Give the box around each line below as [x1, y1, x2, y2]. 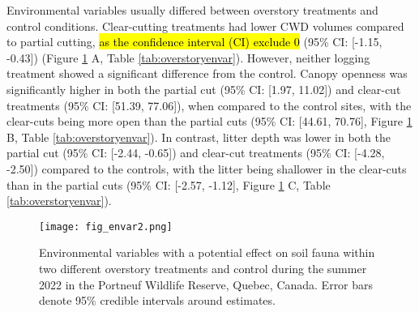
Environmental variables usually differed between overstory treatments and [6, 2, 378, 18]
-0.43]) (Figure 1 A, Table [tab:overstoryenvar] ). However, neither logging [6, 49, 370, 66]
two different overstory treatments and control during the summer [39, 259, 367, 276]
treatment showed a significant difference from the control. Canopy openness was [6, 65, 408, 82]
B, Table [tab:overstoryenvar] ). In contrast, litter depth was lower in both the [6, 128, 391, 145]
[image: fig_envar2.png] [39, 220, 173, 233]
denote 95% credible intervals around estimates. [39, 292, 276, 309]
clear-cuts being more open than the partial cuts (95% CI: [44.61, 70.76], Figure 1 [6, 113, 413, 130]
